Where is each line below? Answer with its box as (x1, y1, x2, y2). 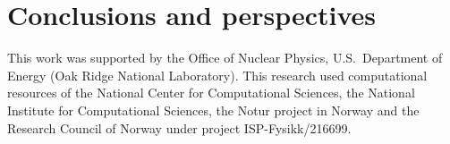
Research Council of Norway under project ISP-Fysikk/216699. (7, 118, 352, 137)
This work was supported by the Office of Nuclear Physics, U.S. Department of (7, 48, 443, 67)
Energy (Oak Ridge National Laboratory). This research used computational (7, 65, 428, 84)
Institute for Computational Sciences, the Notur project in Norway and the (7, 100, 420, 119)
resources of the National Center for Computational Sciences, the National (7, 83, 415, 102)
